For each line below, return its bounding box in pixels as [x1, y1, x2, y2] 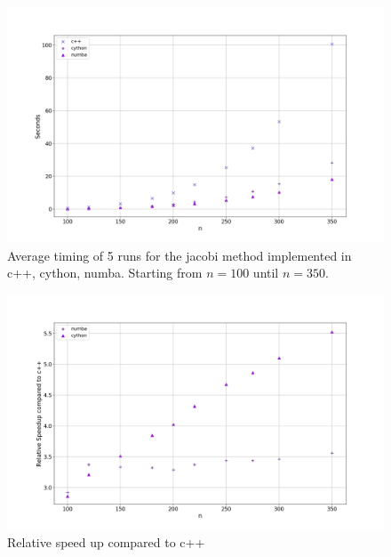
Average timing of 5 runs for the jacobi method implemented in [7, 246, 352, 264]
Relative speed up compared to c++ [7, 533, 205, 552]
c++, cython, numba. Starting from [7, 263, 203, 282]
